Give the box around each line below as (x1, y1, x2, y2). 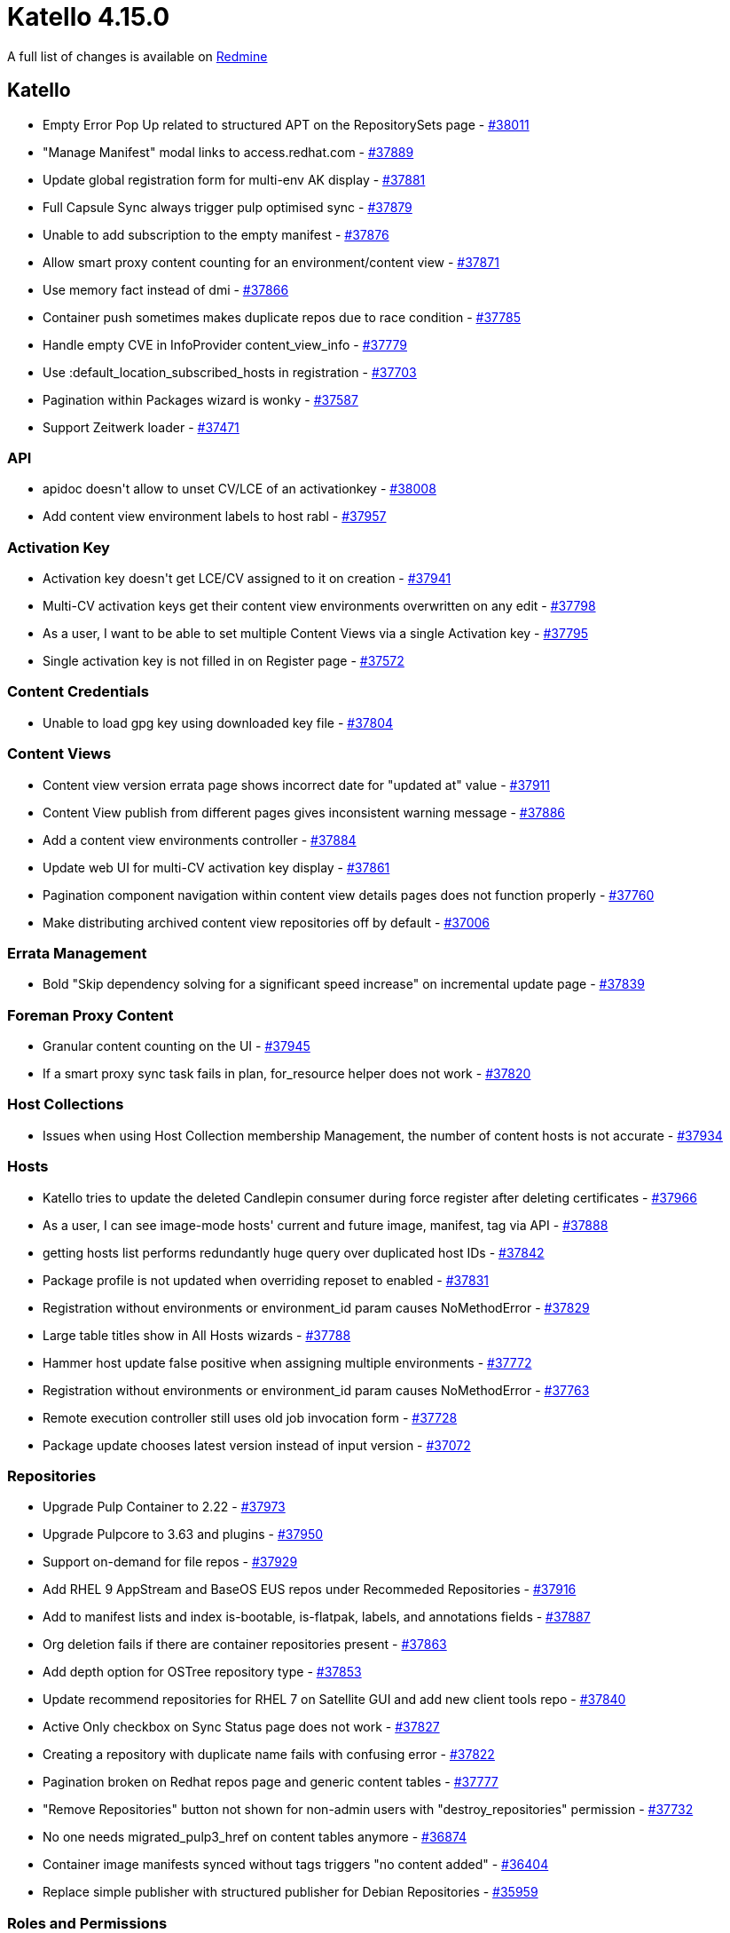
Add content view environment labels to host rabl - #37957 (43, 509, 387, 525)
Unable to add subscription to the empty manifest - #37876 (43, 226, 389, 242)
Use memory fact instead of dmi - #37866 (43, 281, 289, 297)
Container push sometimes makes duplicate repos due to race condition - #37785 (43, 309, 521, 325)
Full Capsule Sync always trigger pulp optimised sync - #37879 (43, 199, 412, 215)
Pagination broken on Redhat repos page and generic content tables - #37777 (43, 1774, 498, 1790)
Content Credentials (7, 682, 149, 701)
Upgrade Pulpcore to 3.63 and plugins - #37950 (43, 1527, 324, 1542)
